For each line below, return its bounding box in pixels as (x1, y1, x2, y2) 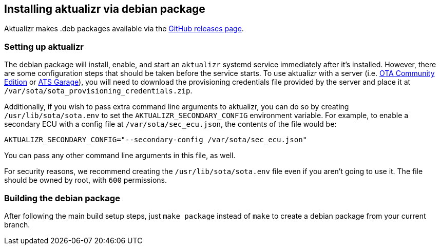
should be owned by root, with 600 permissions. (4, 176, 167, 185)
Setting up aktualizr (4, 41, 84, 52)
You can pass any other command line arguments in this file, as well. (4, 151, 236, 160)
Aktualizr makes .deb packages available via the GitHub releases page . (4, 24, 244, 33)
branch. (4, 220, 30, 229)
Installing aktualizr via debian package (4, 3, 205, 15)
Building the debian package (4, 193, 120, 203)
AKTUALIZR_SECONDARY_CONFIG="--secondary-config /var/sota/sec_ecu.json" (4, 136, 308, 144)
